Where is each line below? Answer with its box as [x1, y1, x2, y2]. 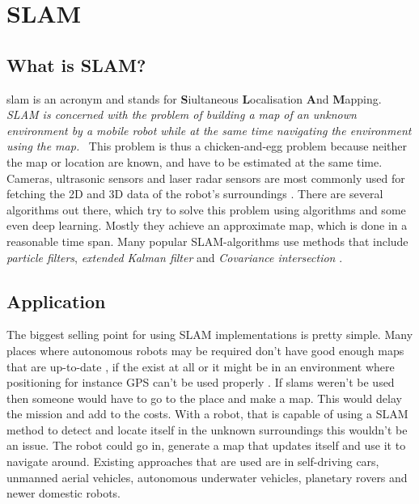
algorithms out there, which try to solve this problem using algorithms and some [6, 201, 406, 218]
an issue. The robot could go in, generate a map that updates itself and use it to [6, 437, 406, 454]
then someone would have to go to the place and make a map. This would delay [6, 389, 402, 406]
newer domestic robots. [6, 485, 121, 502]
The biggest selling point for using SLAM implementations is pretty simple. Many [6, 326, 413, 343]
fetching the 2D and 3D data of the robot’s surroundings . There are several [6, 185, 383, 202]
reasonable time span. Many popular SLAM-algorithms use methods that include [6, 232, 408, 249]
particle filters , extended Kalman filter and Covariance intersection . [6, 248, 343, 265]
